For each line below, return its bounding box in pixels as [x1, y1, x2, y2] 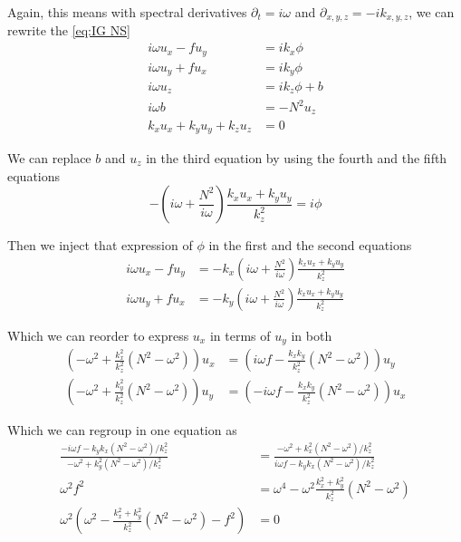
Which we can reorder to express [7, 325, 189, 344]
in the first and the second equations [208, 236, 412, 255]
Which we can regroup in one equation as [7, 421, 237, 440]
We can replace [7, 148, 91, 167]
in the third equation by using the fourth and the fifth [146, 148, 447, 167]
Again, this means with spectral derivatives [7, 3, 247, 21]
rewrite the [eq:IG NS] [7, 21, 130, 40]
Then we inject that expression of [7, 236, 193, 255]
